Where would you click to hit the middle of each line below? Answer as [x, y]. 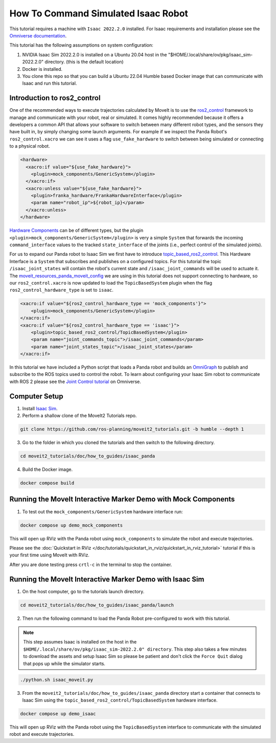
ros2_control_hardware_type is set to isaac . [61, 290]
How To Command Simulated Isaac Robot [99, 13]
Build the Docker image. [48, 470]
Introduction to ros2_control [55, 98]
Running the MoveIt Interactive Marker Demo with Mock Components [122, 499]
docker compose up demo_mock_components [71, 525]
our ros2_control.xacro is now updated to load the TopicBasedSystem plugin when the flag [111, 283]
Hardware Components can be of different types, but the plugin [76, 230]
